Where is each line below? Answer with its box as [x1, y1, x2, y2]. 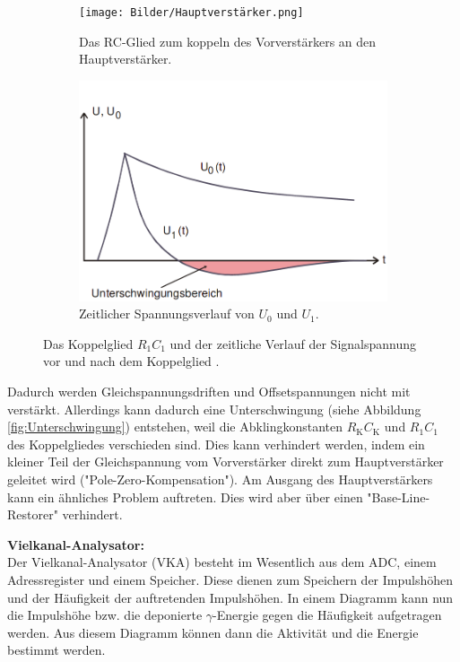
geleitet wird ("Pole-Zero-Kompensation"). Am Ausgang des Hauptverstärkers [7, 469, 433, 488]
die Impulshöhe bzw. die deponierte [7, 605, 203, 624]
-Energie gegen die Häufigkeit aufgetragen [213, 605, 442, 624]
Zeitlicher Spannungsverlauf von [79, 304, 255, 323]
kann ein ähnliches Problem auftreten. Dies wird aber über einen [7, 487, 363, 506]
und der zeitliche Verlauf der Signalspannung [169, 334, 416, 353]
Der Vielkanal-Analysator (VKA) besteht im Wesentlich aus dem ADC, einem [7, 553, 437, 571]
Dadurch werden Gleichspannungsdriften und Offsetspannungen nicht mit [7, 381, 411, 400]
